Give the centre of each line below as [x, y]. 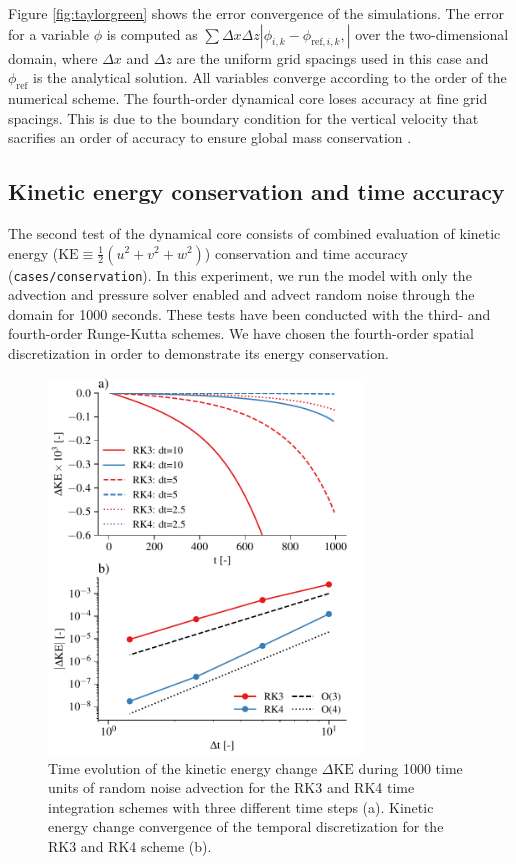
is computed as [152, 33]
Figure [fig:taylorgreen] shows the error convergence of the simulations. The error [256, 13]
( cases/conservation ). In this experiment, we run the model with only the [240, 274]
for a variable [48, 33]
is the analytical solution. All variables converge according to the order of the [270, 77]
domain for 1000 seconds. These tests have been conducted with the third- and [249, 313]
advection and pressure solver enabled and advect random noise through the [241, 294]
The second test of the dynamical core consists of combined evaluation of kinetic [254, 232]
